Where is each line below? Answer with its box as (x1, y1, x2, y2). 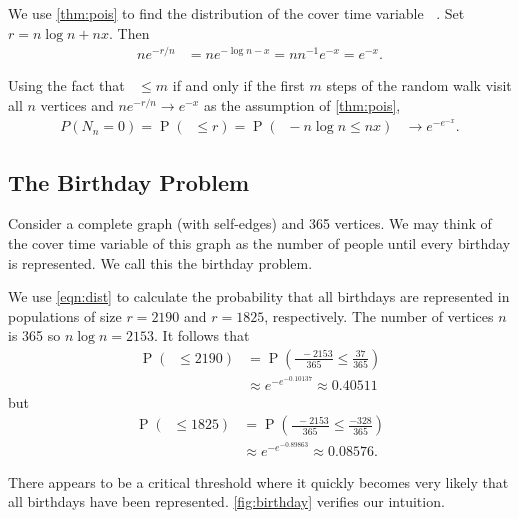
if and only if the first (172, 75, 305, 96)
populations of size (8, 305, 122, 326)
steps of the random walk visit (326, 75, 512, 96)
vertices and (40, 94, 114, 115)
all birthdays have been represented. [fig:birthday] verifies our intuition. (8, 491, 445, 512)
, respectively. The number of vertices (264, 305, 494, 326)
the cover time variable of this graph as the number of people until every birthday (8, 232, 511, 253)
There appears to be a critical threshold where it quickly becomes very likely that (8, 471, 509, 492)
